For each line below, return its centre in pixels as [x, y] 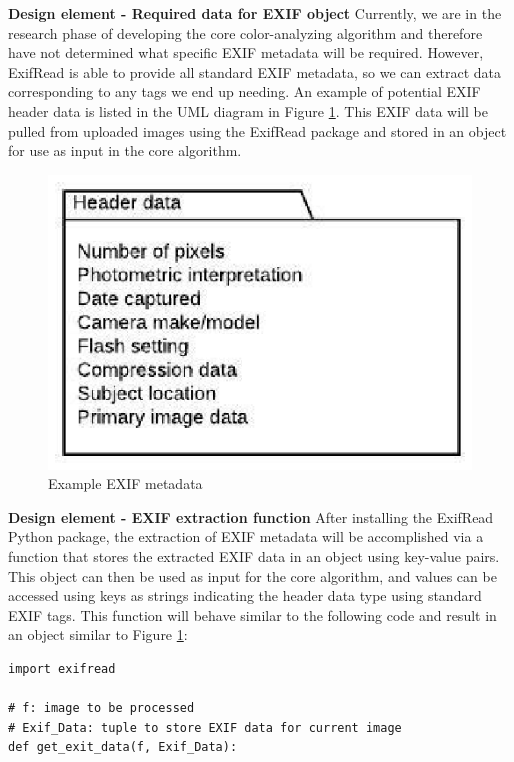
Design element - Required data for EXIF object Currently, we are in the [255, 13]
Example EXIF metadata [125, 483]
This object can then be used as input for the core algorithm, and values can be [252, 575]
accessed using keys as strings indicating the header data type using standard [245, 595]
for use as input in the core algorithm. [125, 150]
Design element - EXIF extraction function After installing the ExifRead [251, 516]
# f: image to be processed [101, 708]
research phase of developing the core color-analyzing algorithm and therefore [245, 32]
